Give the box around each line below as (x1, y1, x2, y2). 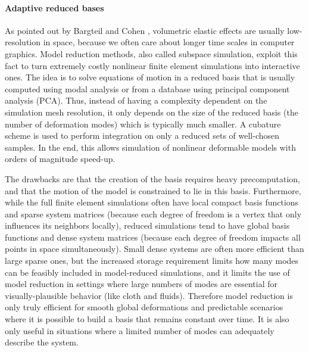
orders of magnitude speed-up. (5, 152, 116, 165)
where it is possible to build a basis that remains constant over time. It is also (5, 313, 289, 325)
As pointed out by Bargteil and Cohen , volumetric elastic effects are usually (5, 24, 285, 36)
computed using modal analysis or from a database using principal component (5, 82, 290, 95)
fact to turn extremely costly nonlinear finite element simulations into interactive (5, 59, 300, 71)
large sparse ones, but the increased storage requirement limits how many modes (5, 254, 299, 267)
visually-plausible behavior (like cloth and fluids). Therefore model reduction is (5, 289, 293, 301)
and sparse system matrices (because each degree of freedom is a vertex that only (5, 207, 302, 220)
